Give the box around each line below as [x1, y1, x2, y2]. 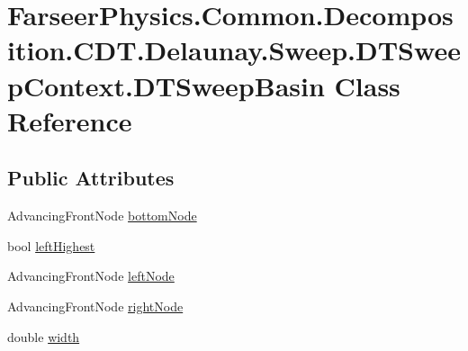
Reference [7, 102, 132, 139]
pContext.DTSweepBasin [7, 67, 325, 103]
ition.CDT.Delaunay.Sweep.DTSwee [7, 31, 461, 68]
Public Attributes [7, 164, 175, 192]
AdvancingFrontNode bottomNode [7, 206, 197, 225]
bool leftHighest [7, 236, 95, 255]
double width [7, 327, 80, 346]
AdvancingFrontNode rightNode [7, 296, 184, 315]
